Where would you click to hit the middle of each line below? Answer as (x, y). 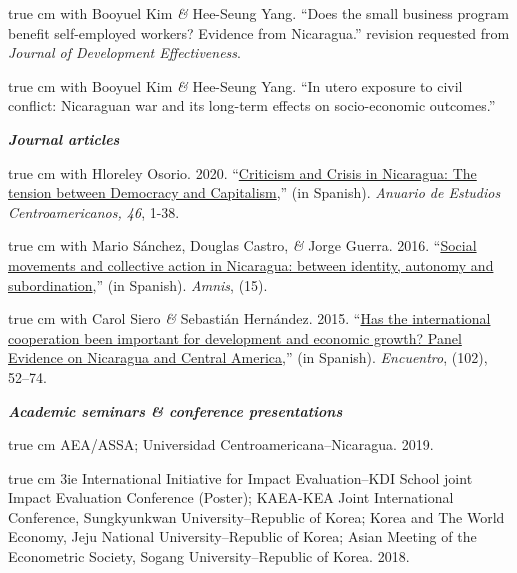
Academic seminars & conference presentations (175, 410)
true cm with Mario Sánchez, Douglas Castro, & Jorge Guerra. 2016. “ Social (242, 245)
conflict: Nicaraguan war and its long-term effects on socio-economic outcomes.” (252, 105)
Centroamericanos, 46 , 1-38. (94, 211)
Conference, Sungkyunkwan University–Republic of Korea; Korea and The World (256, 516)
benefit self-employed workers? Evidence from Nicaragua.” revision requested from (259, 32)
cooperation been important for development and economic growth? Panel (235, 337)
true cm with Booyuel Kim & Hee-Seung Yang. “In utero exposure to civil (235, 85)
